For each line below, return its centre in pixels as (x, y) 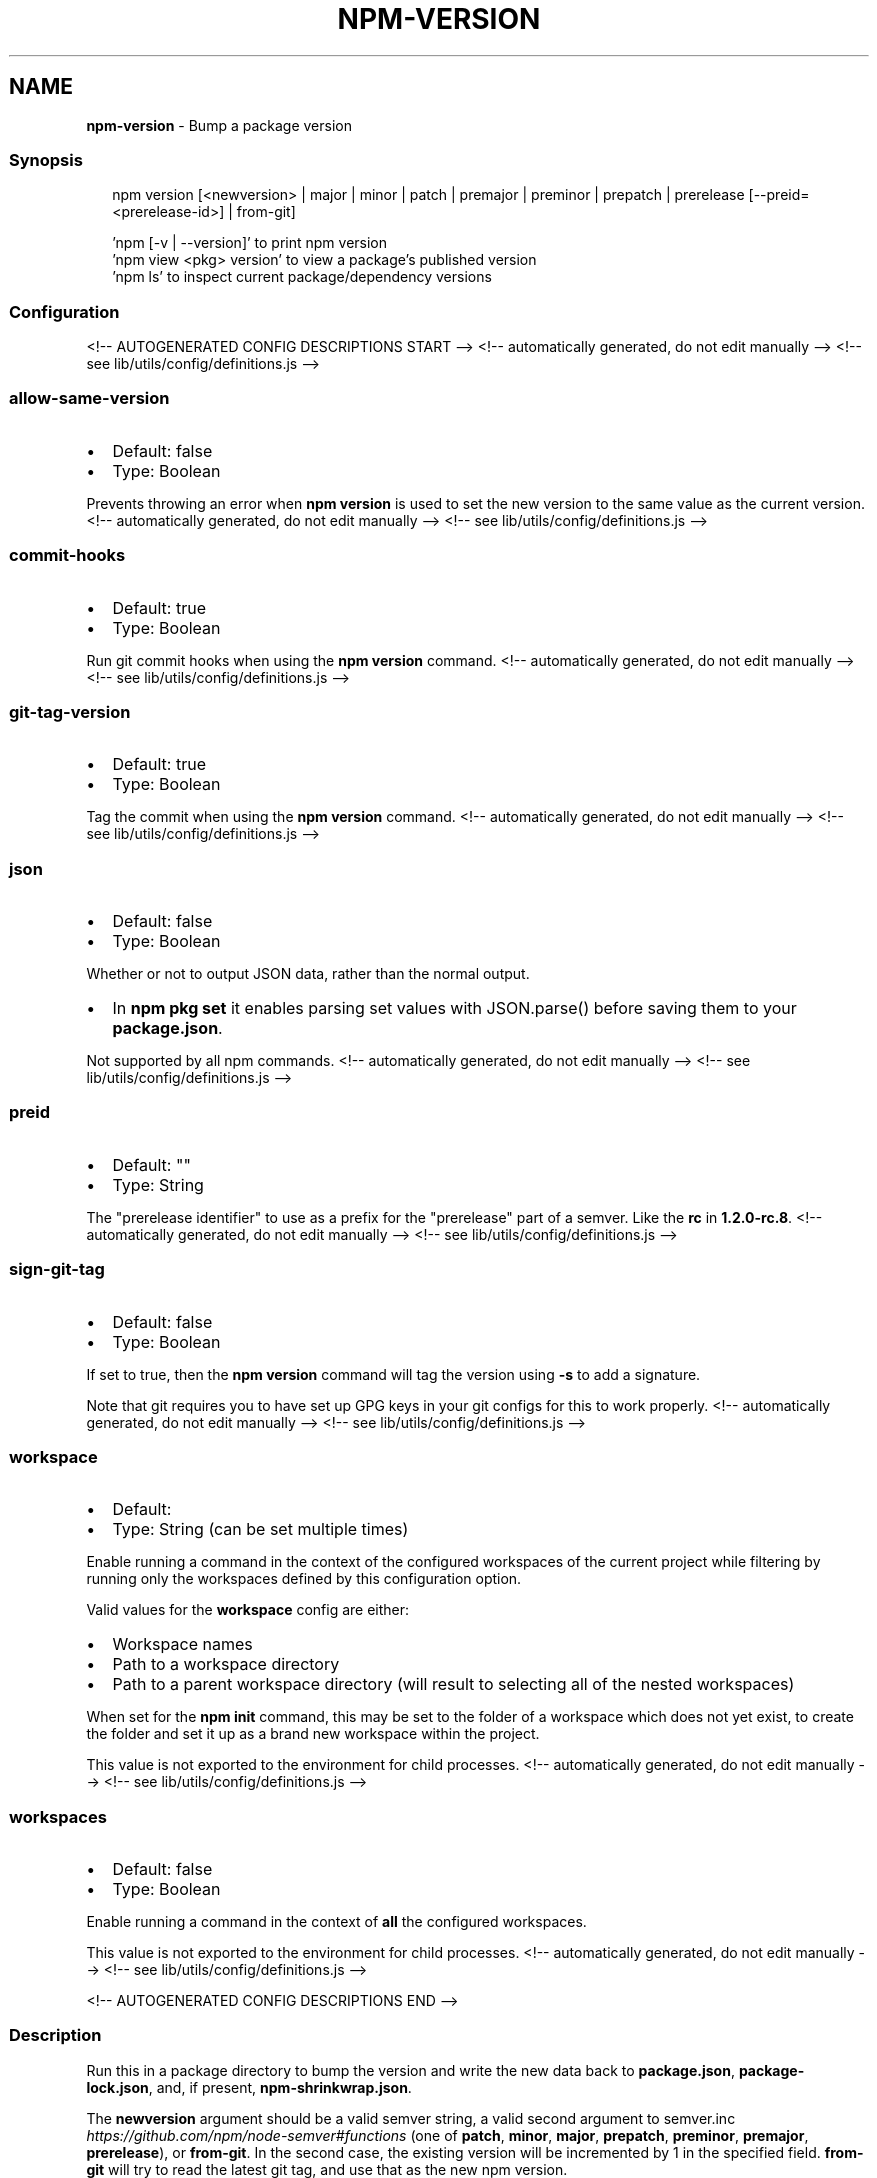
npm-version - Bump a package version (219, 125)
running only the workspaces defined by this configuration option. (304, 1579)
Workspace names (182, 1644)
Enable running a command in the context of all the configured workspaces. (336, 1922)
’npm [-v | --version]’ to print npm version (250, 243)
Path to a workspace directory (226, 1664)
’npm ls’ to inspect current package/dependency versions (302, 277)
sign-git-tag (57, 1269)
